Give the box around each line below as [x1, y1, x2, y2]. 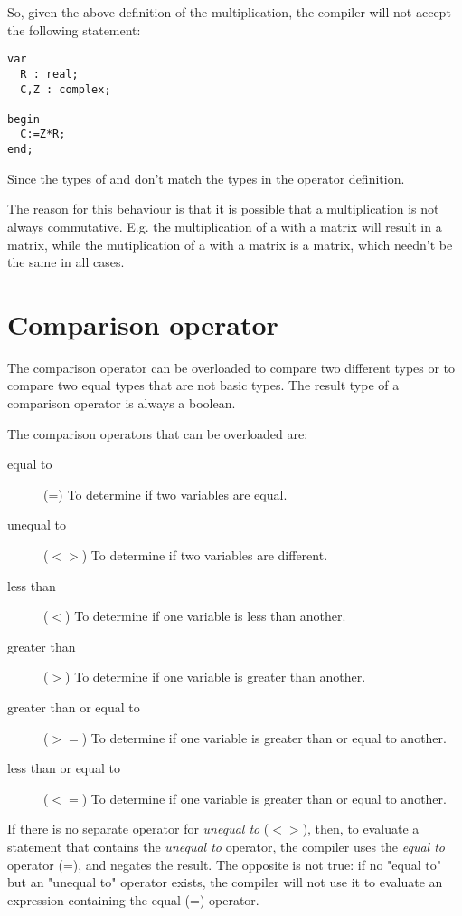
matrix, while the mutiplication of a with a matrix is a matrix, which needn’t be [7, 234, 453, 253]
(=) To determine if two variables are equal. [43, 484, 288, 503]
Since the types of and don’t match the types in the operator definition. [7, 168, 405, 187]
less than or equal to [7, 759, 121, 778]
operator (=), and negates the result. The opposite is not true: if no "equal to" [7, 854, 441, 873]
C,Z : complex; [20, 82, 111, 96]
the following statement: [7, 20, 141, 39]
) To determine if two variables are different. [81, 546, 328, 565]
